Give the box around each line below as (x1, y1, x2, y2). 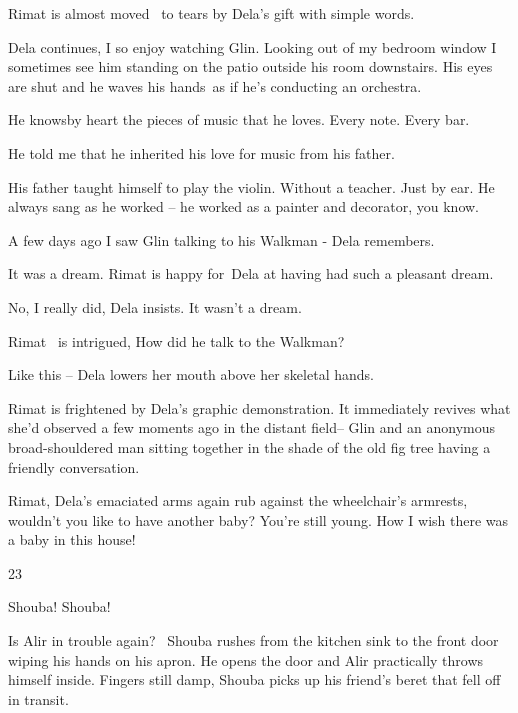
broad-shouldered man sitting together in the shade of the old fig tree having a (8, 436, 491, 457)
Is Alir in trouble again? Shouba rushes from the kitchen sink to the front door (8, 630, 499, 651)
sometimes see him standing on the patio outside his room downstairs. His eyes (8, 56, 493, 77)
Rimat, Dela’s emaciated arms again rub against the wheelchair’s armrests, (8, 490, 468, 511)
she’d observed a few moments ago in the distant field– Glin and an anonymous (8, 417, 496, 438)
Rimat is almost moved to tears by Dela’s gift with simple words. (8, 3, 415, 23)
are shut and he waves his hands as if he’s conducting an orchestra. (8, 75, 422, 96)
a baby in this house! (8, 529, 136, 550)
